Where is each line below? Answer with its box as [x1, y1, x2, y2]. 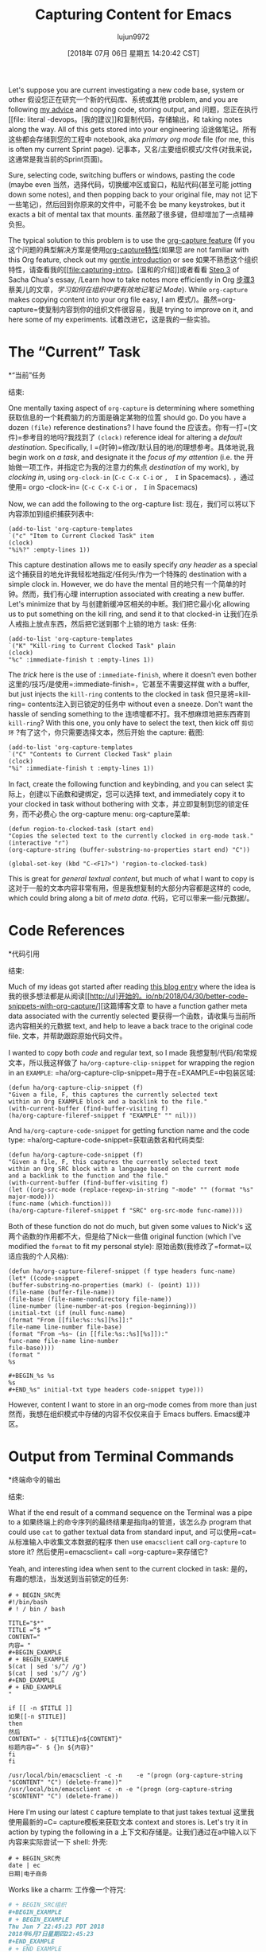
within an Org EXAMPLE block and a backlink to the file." [8, 1097, 208, 1106]
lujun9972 [117, 32, 150, 41]
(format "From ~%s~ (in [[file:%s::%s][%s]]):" [8, 1329, 169, 1338]
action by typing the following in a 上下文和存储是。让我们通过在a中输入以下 [8, 1827, 256, 1837]
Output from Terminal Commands [8, 1447, 234, 1466]
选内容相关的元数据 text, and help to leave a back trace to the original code [8, 1021, 253, 1030]
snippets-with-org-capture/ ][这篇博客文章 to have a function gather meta [8, 1001, 248, 1010]
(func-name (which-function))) [8, 1200, 112, 1208]
